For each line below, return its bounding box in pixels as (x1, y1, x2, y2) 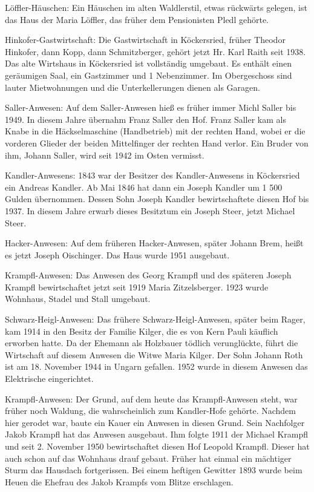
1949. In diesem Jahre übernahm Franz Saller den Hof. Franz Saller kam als (5, 113, 286, 125)
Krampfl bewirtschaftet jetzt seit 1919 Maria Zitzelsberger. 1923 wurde (5, 280, 269, 293)
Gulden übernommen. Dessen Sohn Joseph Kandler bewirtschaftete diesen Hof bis (5, 192, 309, 205)
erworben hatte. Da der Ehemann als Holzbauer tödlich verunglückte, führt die (5, 336, 298, 349)
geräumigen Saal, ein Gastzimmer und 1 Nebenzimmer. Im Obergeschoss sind (5, 68, 292, 81)
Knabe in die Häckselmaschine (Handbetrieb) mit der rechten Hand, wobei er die (5, 125, 306, 137)
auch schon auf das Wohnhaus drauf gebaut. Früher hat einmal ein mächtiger (5, 451, 292, 464)
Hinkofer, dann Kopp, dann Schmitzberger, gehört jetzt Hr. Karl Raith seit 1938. (5, 45, 306, 57)
